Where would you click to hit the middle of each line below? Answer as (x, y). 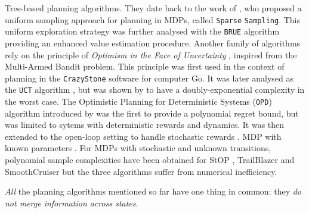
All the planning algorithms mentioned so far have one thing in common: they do (153, 191)
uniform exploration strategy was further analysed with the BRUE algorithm (142, 31)
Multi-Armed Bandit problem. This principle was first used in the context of (145, 66)
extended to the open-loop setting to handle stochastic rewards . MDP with (143, 136)
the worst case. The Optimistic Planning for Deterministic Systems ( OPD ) (138, 101)
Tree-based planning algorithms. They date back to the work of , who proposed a (153, 8)
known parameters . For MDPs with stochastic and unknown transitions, (138, 148)
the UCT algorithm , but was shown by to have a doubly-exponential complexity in (155, 90)
